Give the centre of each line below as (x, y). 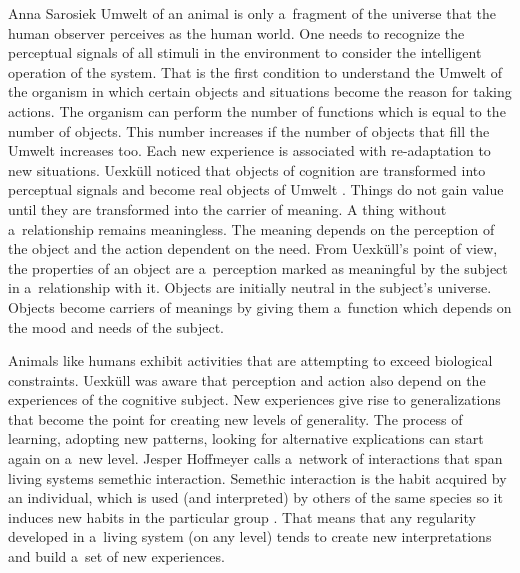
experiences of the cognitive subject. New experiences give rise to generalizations (254, 399)
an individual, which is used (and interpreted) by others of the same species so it (255, 497)
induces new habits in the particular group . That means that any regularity (242, 516)
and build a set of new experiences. (116, 556)
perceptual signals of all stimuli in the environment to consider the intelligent (245, 52)
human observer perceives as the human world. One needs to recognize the (236, 32)
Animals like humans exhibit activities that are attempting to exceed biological (250, 360)
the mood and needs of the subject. (116, 326)
